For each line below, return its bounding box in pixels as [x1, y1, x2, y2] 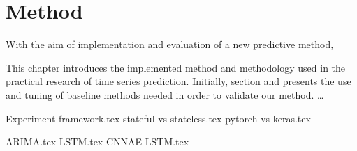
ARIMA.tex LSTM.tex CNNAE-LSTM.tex [6, 134, 189, 149]
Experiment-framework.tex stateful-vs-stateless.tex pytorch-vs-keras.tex [6, 111, 311, 125]
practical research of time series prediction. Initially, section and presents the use [6, 74, 351, 88]
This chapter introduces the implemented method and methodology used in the [6, 60, 346, 74]
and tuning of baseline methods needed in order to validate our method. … [6, 87, 324, 102]
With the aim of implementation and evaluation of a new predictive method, [6, 37, 334, 51]
